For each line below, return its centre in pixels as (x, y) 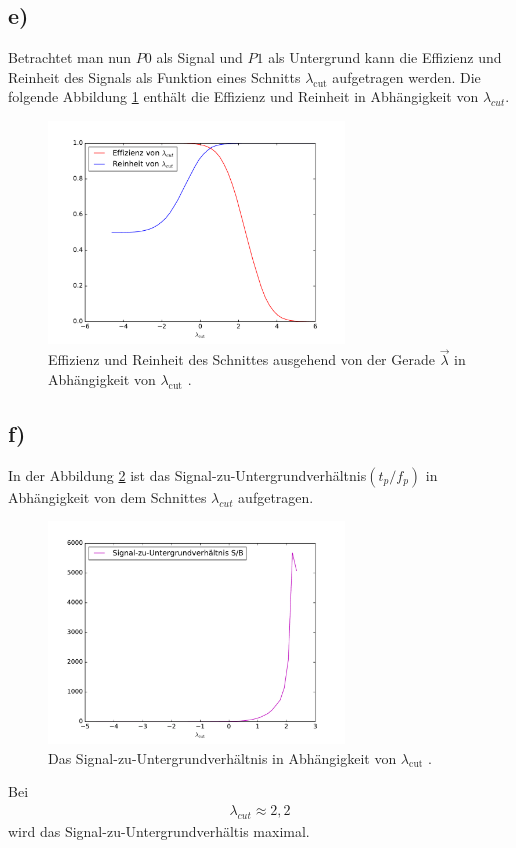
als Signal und (199, 57)
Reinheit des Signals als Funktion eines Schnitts (154, 76)
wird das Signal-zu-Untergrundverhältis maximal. (159, 830)
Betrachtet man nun (70, 57)
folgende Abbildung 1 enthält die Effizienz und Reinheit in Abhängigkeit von (243, 96)
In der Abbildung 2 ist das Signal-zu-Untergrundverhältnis (187, 474)
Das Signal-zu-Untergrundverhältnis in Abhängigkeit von (222, 757)
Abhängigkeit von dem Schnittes (107, 496)
